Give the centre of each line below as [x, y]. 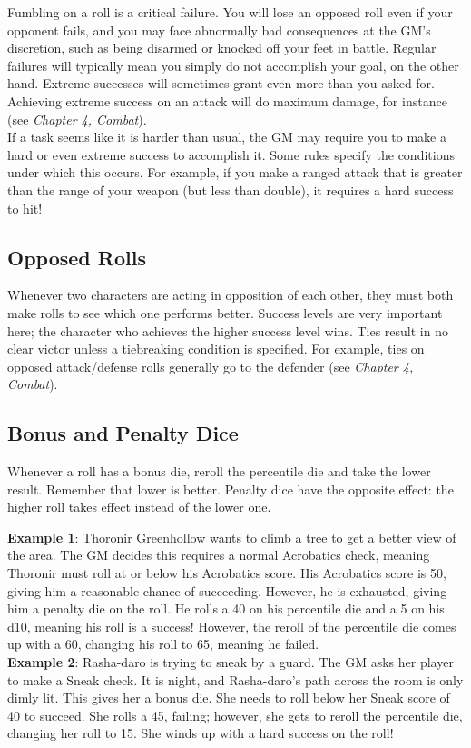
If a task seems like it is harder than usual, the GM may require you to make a [227, 137]
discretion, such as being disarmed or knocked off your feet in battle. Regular [222, 48]
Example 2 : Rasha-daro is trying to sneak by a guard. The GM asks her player [231, 662]
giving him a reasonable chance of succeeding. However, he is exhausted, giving [227, 590]
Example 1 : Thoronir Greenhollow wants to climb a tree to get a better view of [232, 537]
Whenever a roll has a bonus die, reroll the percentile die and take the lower [219, 471]
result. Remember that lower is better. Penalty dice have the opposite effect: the [231, 489]
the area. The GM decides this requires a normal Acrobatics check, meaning [219, 555]
